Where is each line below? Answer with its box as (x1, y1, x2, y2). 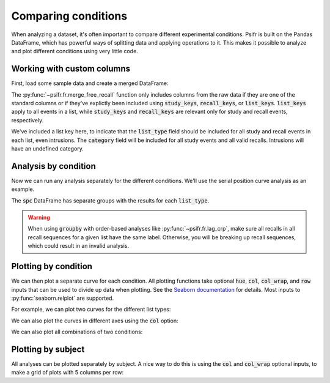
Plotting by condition (11, 261, 93, 272)
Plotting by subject (11, 344, 85, 354)
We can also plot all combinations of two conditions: (11, 328, 143, 336)
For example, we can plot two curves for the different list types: (11, 306, 171, 313)
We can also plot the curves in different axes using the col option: (11, 317, 178, 324)
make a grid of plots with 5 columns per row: (11, 369, 124, 376)
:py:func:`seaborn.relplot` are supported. (11, 294, 114, 302)
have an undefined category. (11, 144, 84, 152)
